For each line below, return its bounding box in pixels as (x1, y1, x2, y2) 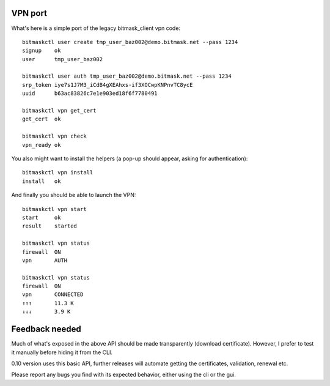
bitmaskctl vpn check (22, 133, 87, 140)
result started (22, 223, 78, 229)
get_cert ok (22, 116, 61, 122)
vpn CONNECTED (22, 291, 84, 298)
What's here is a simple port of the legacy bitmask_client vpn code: (11, 24, 180, 32)
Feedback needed (11, 324, 82, 335)
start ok (22, 214, 61, 221)
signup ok (22, 47, 61, 54)
